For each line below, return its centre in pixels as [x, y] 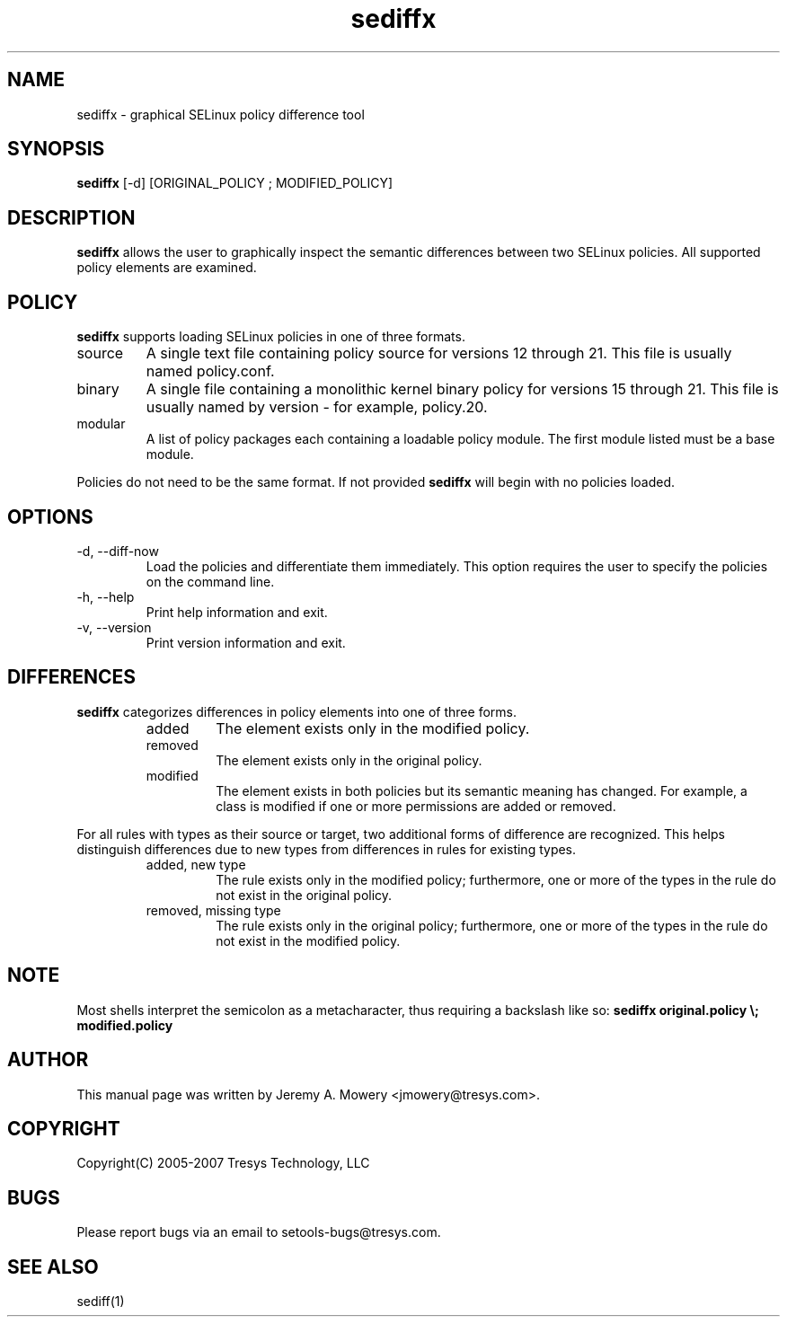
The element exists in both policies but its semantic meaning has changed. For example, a [482, 790]
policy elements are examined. [167, 268]
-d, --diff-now [118, 551]
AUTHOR [48, 1060]
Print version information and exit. [246, 642]
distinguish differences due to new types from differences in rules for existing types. [327, 849]
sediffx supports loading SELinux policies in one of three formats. [271, 337]
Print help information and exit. [237, 612]
